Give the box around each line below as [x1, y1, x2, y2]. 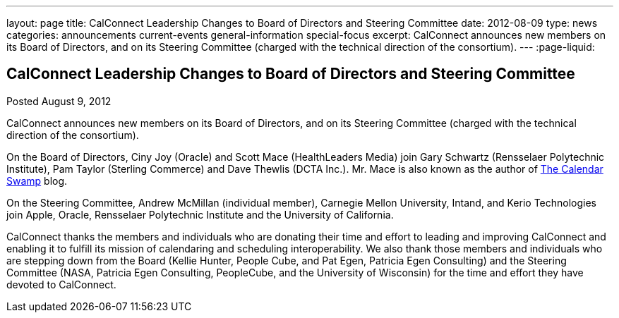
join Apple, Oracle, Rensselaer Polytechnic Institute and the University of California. [6, 208, 394, 221]
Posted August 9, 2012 [6, 94, 112, 107]
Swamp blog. [6, 174, 68, 187]
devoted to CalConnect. [6, 278, 116, 291]
